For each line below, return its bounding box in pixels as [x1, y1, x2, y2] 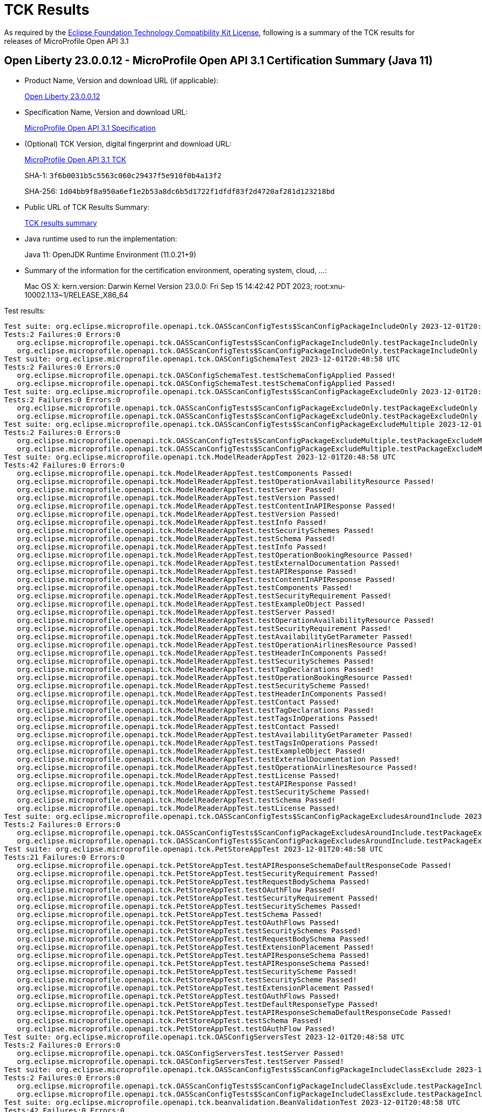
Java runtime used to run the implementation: [25, 234, 177, 243]
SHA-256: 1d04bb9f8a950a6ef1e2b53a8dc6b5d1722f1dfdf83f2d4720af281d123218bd [25, 186, 335, 196]
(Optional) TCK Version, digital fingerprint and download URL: [25, 139, 232, 148]
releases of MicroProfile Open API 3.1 [4, 36, 129, 45]
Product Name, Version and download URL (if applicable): [25, 76, 219, 85]
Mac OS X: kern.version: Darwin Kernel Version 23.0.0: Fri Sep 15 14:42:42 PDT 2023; [25, 281, 312, 291]
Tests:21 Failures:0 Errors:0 [4, 853, 125, 861]
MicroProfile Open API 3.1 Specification [25, 123, 156, 132]
